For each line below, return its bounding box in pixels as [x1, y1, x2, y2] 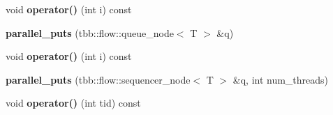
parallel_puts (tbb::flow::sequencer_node [6, 72, 191, 86]
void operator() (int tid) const [6, 95, 141, 110]
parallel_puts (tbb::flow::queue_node [6, 25, 174, 40]
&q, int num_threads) [232, 72, 329, 86]
